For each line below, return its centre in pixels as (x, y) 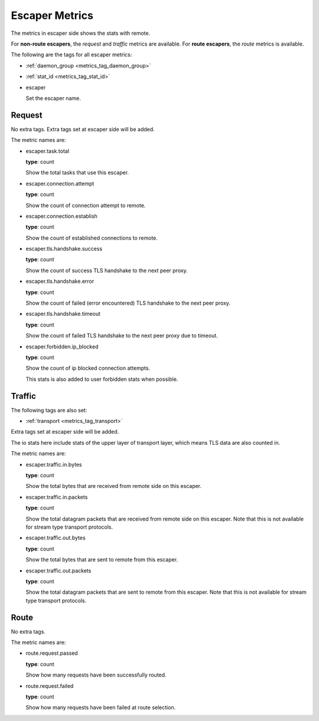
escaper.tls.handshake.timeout (63, 314)
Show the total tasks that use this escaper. (77, 173)
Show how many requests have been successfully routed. (96, 675)
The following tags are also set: (49, 410)
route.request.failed (50, 686)
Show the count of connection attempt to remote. (86, 205)
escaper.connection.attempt (60, 183)
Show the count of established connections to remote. (92, 238)
